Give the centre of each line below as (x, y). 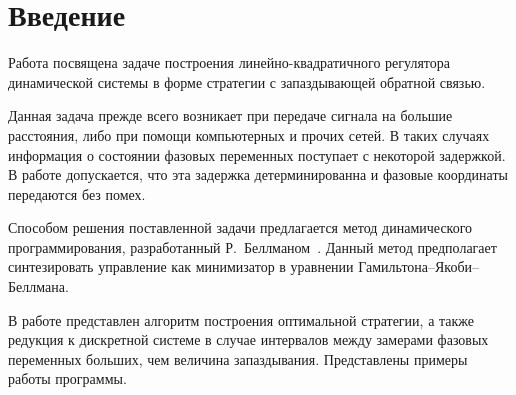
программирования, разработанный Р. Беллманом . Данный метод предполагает (252, 246)
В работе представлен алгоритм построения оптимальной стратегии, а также (241, 319)
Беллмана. (38, 286)
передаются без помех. (77, 193)
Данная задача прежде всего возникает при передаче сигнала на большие (230, 115)
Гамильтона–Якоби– (419, 266)
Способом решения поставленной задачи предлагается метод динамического (240, 227)
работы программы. (67, 378)
